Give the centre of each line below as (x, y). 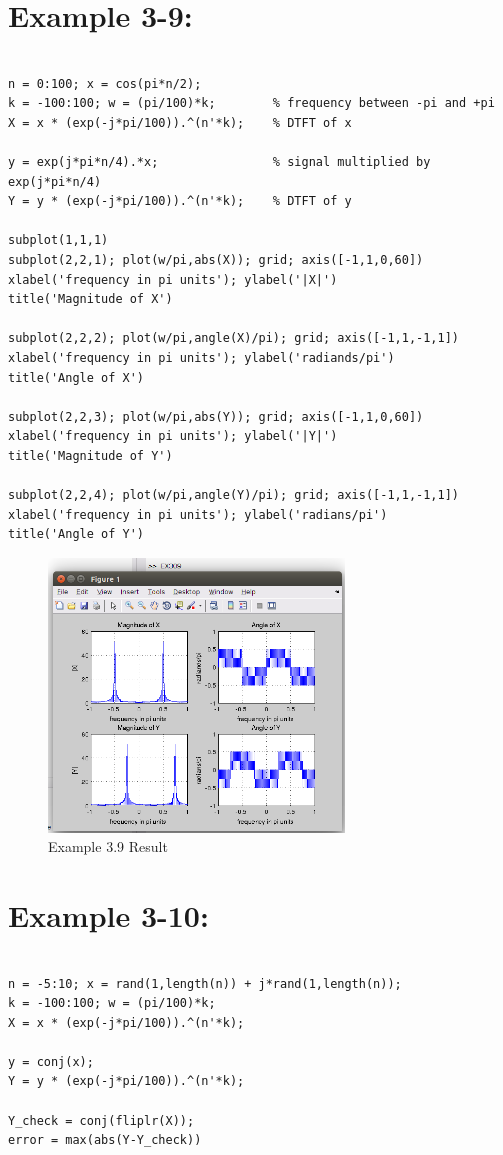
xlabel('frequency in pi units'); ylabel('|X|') (173, 279)
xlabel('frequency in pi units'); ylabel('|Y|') (173, 436)
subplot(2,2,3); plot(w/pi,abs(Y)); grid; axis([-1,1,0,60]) (216, 416)
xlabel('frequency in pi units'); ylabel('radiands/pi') (201, 358)
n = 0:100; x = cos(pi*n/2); (105, 83)
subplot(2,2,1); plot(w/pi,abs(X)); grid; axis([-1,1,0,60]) (216, 260)
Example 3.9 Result (108, 846)
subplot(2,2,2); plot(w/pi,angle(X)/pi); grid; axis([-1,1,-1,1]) (234, 338)
